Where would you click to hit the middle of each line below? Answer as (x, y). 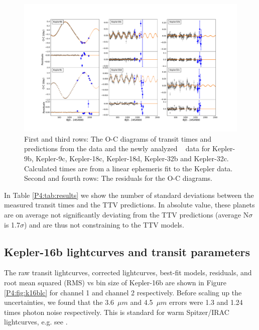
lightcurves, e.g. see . (36, 322)
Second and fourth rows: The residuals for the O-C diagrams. (118, 178)
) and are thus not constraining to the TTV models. (104, 224)
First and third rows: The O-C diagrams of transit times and (118, 138)
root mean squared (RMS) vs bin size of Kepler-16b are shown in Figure (115, 282)
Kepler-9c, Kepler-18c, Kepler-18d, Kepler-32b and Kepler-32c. (132, 158)
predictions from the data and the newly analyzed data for (117, 148)
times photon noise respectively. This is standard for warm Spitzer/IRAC (117, 312)
